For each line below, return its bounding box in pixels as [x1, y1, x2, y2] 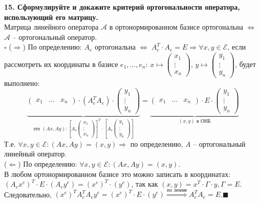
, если [227, 41, 246, 52]
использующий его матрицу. [4, 11, 98, 22]
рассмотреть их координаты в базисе [4, 58, 118, 69]
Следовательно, [4, 189, 52, 199]
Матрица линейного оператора [4, 21, 99, 32]
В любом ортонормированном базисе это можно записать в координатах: [4, 168, 231, 179]
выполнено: [4, 77, 40, 88]
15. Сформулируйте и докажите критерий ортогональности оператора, [4, 2, 240, 12]
